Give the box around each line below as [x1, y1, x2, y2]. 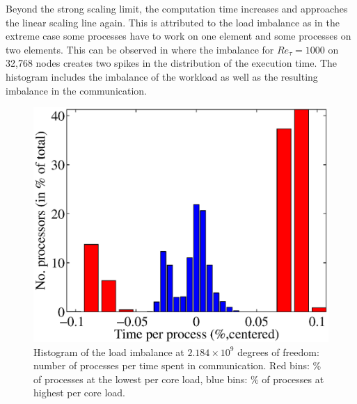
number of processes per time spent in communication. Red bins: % [33, 358, 322, 373]
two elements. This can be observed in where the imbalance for [6, 42, 274, 56]
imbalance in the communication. [6, 83, 147, 97]
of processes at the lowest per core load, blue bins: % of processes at [33, 371, 324, 386]
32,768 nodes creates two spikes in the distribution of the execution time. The [6, 56, 338, 70]
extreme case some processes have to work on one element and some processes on [6, 29, 351, 43]
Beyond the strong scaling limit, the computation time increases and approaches [6, 1, 348, 15]
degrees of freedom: [237, 344, 319, 359]
